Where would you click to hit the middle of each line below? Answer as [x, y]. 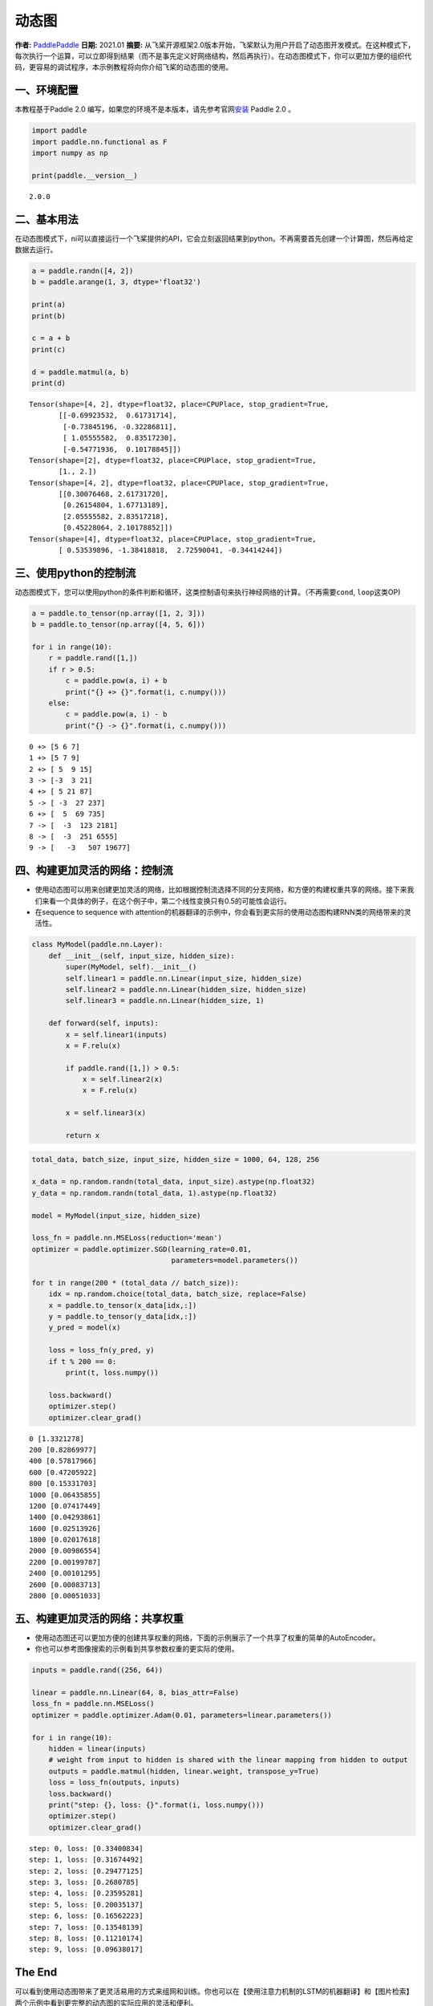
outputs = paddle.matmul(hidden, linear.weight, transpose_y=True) [184, 1771]
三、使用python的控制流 [75, 573]
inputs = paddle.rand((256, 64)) [97, 1670]
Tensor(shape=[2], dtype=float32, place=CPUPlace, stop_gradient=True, [173, 460]
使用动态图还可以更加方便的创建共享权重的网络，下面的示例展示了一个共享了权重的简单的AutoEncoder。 [207, 1638]
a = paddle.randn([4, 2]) [83, 271]
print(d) [49, 383]
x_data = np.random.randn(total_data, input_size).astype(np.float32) [174, 1182]
